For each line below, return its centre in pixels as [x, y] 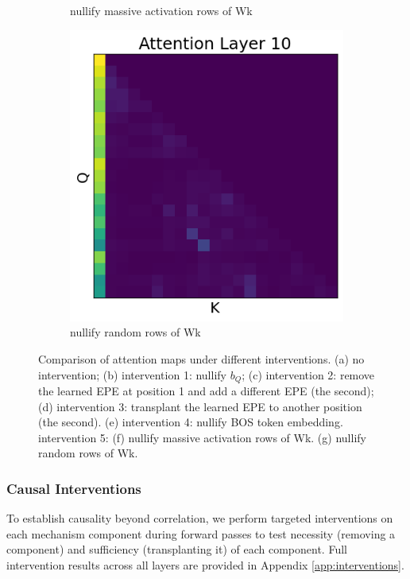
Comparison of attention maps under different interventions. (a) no [201, 359]
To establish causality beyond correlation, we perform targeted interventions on [200, 518]
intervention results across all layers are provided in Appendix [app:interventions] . [205, 565]
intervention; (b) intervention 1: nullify [132, 374]
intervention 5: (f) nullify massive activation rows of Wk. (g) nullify [202, 437]
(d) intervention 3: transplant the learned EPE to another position [200, 406]
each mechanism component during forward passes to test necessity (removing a [201, 533]
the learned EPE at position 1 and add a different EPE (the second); [206, 391]
